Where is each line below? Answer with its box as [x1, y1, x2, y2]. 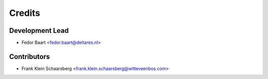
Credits [9, 7, 41, 18]
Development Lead [9, 26, 69, 35]
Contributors [9, 52, 50, 61]
